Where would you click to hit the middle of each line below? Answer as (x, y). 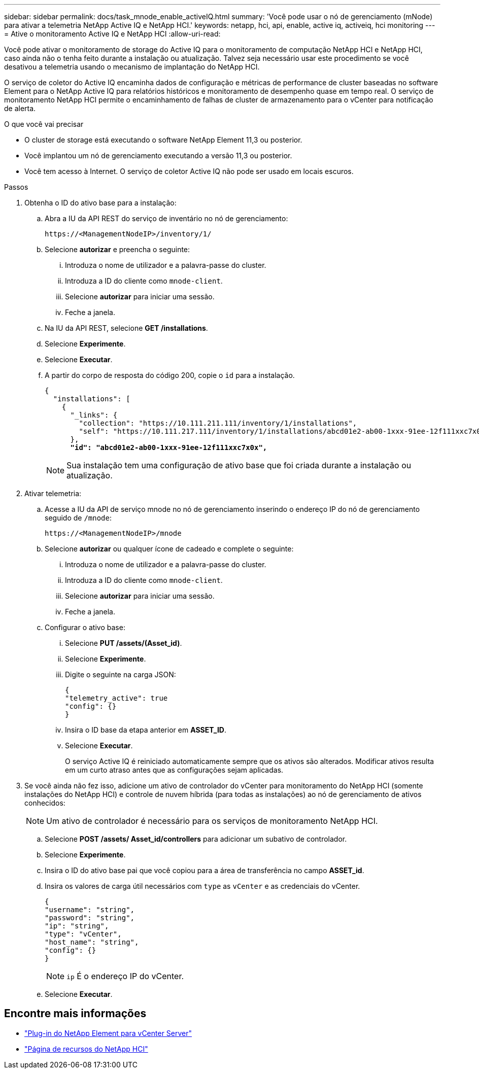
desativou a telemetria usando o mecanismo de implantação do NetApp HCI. (132, 67)
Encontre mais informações (75, 1014)
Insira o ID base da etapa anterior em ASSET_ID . (146, 730)
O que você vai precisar (44, 124)
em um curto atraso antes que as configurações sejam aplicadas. (174, 770)
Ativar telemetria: (53, 493)
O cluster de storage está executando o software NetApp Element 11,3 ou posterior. (163, 140)
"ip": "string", (77, 926)
